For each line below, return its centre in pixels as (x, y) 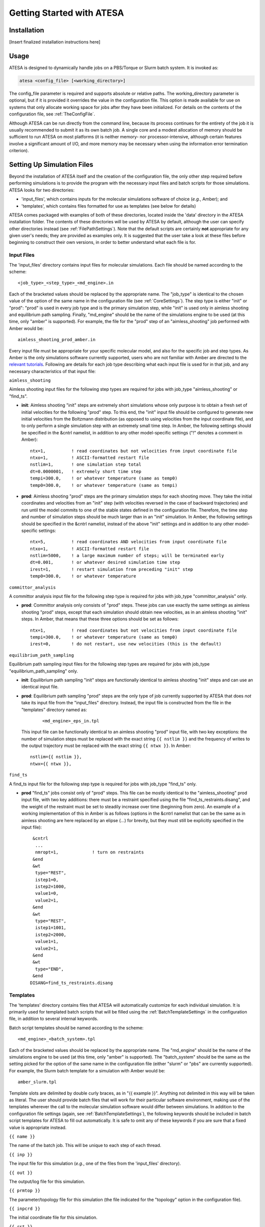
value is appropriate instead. (38, 1127)
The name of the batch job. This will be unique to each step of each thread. (85, 1146)
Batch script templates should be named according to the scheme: (76, 1028)
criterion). (19, 151)
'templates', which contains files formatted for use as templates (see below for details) (109, 206)
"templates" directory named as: (54, 710)
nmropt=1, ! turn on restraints (90, 852)
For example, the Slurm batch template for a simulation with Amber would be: (87, 1070)
